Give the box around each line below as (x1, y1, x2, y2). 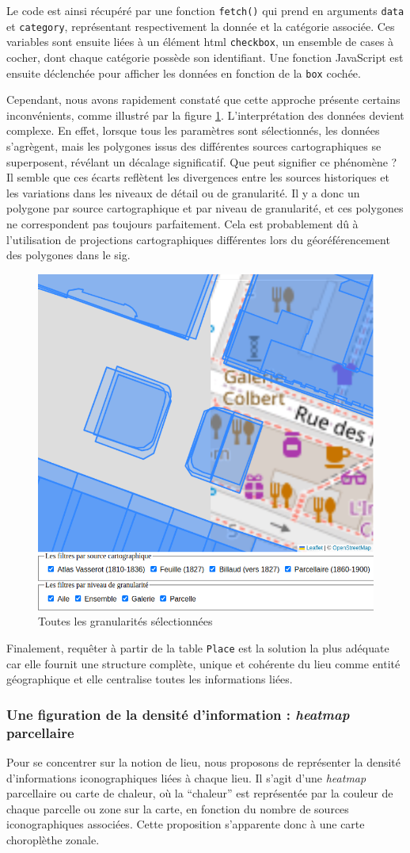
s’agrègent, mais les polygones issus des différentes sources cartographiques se (6, 138, 382, 154)
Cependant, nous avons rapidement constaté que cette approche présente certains (6, 91, 401, 108)
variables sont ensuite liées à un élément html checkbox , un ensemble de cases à (6, 33, 394, 50)
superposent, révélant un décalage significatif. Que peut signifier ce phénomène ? (6, 153, 397, 170)
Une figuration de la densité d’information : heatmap (6, 704, 350, 724)
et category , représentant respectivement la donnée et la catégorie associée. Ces (6, 17, 395, 34)
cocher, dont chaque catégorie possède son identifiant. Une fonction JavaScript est (6, 48, 404, 65)
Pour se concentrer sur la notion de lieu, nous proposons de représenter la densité (6, 753, 401, 770)
